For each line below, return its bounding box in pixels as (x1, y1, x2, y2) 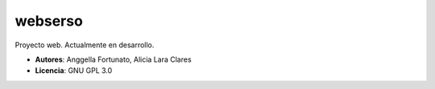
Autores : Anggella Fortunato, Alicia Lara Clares (35, 55, 193, 64)
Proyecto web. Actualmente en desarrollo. (14, 40, 155, 50)
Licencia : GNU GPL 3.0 (35, 66, 113, 75)
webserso (14, 12, 84, 30)
